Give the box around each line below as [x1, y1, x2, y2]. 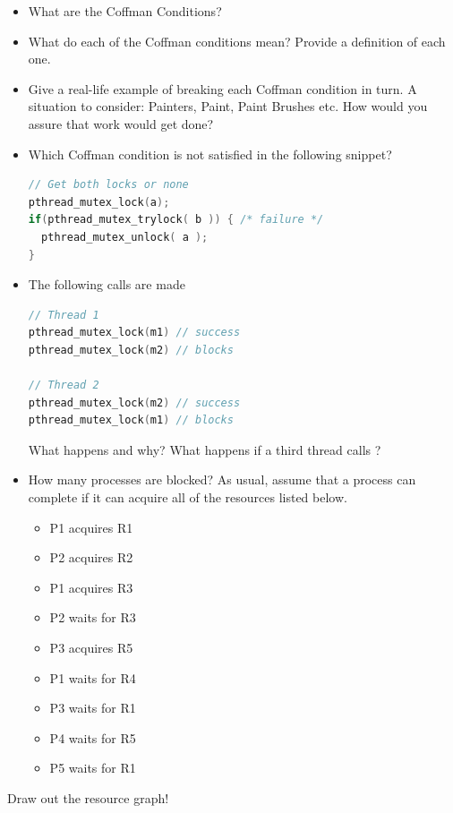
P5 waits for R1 [49, 758, 136, 777]
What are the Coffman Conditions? [28, 2, 222, 20]
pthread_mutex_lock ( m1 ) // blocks [28, 414, 234, 427]
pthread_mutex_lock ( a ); [28, 195, 170, 209]
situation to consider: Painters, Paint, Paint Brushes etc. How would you [28, 97, 428, 116]
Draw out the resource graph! [7, 789, 169, 807]
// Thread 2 [28, 379, 99, 392]
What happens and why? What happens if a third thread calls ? [28, 440, 381, 458]
